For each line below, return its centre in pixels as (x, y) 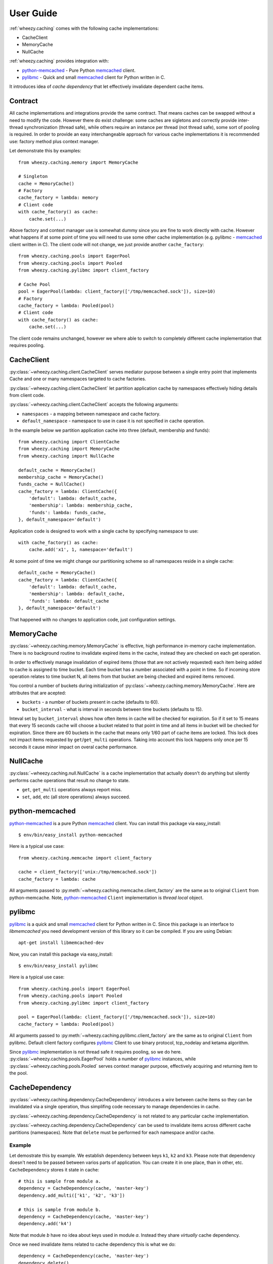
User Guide (33, 13)
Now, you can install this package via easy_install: (61, 954)
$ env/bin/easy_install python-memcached (70, 835)
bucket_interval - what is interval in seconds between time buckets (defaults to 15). (112, 709)
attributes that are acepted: (38, 693)
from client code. (27, 395)
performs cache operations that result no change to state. (70, 780)
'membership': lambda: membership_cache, (81, 505)
